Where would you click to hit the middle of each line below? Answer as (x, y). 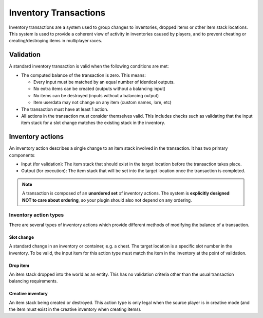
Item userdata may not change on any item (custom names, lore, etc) (103, 103)
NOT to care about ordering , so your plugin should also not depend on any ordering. (107, 200)
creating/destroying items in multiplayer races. (56, 41)
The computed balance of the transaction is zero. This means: (84, 75)
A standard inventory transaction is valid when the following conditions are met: (89, 66)
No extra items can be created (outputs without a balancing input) (99, 89)
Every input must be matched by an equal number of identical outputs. (104, 82)
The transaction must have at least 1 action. (65, 109)
